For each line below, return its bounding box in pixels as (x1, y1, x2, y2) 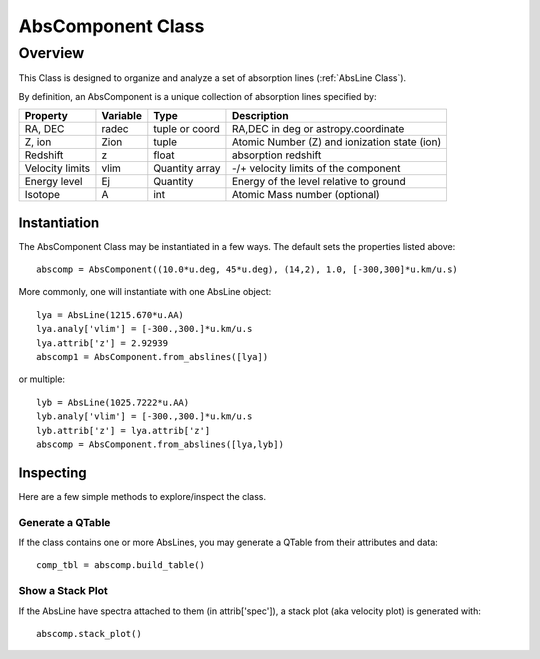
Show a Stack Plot (18, 584, 109, 598)
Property (24, 109, 69, 123)
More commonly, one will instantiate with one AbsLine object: (18, 286, 272, 298)
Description (231, 109, 289, 123)
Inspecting (18, 464, 87, 481)
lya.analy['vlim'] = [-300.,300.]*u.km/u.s (36, 323, 253, 335)
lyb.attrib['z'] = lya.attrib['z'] (36, 425, 211, 436)
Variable (101, 109, 142, 123)
